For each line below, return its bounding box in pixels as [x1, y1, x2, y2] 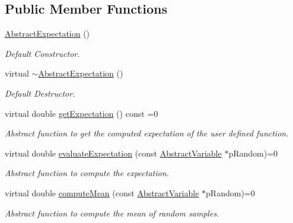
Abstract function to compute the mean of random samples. [5, 206, 219, 219]
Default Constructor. [5, 47, 80, 59]
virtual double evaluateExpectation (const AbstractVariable [5, 146, 222, 159]
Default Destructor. [5, 87, 75, 99]
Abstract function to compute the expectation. [5, 167, 169, 179]
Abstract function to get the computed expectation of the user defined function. [5, 127, 289, 139]
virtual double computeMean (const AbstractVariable [5, 186, 199, 199]
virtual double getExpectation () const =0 [5, 107, 158, 119]
